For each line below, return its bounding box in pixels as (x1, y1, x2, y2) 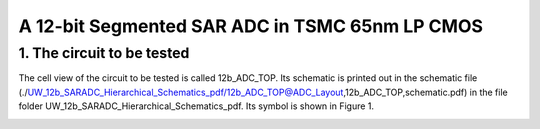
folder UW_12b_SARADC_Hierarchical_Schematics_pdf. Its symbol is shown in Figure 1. (18, 100, 375, 112)
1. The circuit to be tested (18, 44, 190, 62)
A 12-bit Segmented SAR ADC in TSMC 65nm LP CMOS (18, 15, 484, 37)
